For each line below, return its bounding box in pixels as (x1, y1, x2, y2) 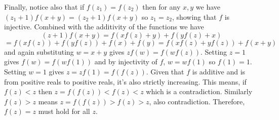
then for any (142, 2, 181, 12)
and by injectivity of (94, 56, 157, 67)
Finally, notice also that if (4, 2, 85, 12)
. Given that (146, 66, 184, 76)
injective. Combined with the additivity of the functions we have (4, 21, 204, 32)
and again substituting (4, 46, 74, 57)
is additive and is (192, 66, 246, 76)
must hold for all (38, 106, 90, 116)
